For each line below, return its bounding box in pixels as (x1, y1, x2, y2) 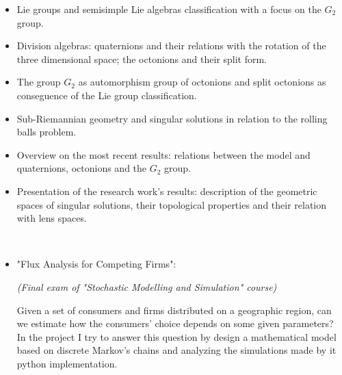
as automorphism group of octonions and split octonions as (78, 75, 326, 89)
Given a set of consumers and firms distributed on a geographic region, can (16, 302, 332, 317)
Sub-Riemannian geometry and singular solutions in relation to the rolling (16, 111, 328, 125)
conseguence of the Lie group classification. (16, 88, 197, 102)
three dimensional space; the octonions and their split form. (16, 51, 267, 66)
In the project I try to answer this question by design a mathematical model (16, 329, 337, 344)
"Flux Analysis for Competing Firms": (16, 257, 176, 271)
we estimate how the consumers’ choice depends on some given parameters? (16, 316, 334, 331)
